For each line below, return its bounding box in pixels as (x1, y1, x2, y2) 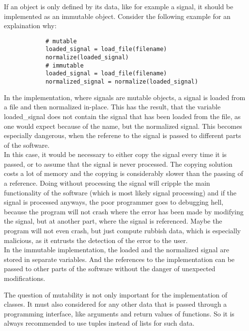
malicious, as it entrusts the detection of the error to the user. (4, 235, 188, 245)
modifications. (4, 273, 46, 283)
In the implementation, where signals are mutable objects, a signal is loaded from (4, 92, 246, 102)
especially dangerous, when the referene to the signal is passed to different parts (4, 130, 241, 140)
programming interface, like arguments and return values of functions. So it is (4, 308, 234, 318)
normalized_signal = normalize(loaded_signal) (45, 78, 198, 86)
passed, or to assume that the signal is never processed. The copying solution (4, 158, 233, 169)
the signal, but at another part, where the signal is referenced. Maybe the (4, 216, 222, 226)
